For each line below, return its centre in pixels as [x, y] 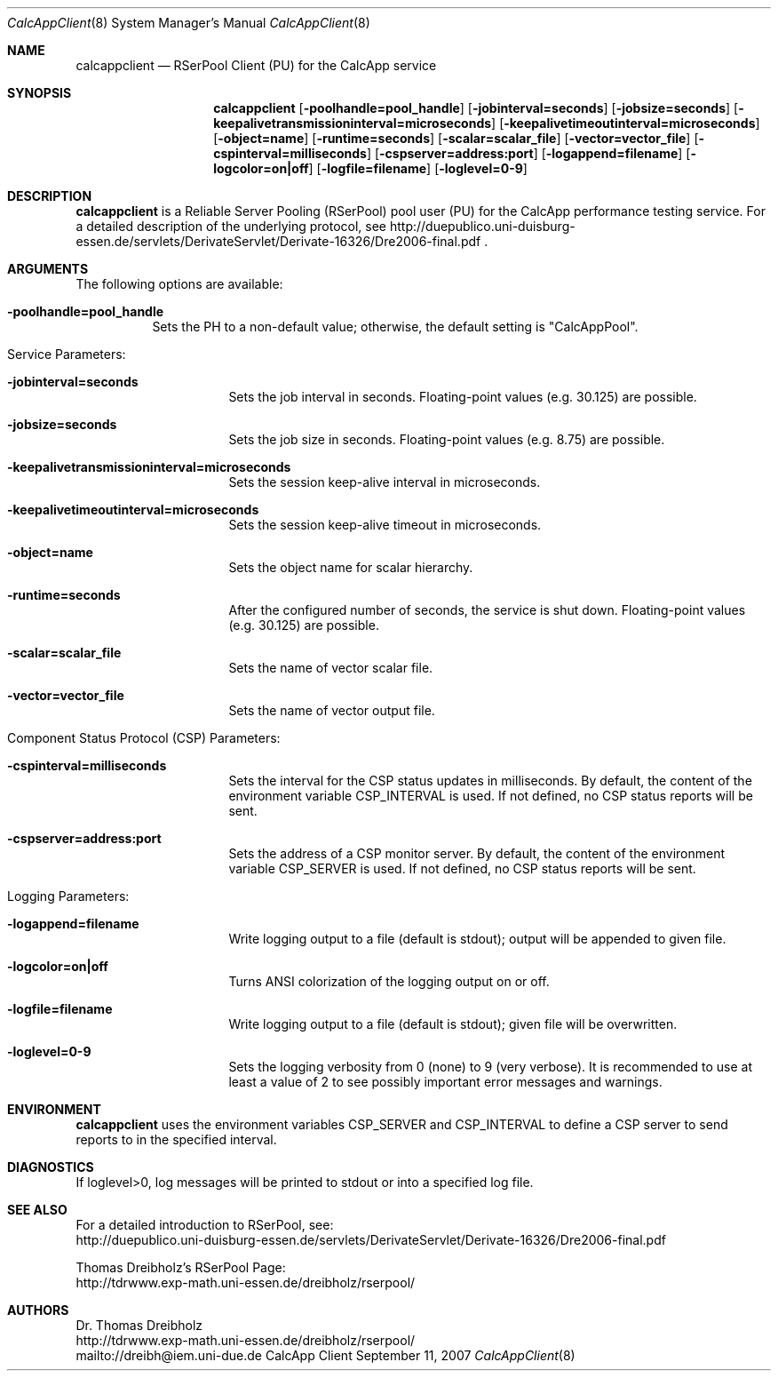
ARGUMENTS [48, 269]
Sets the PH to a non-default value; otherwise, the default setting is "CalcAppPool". [395, 327]
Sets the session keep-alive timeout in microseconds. [385, 525]
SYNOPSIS [40, 93]
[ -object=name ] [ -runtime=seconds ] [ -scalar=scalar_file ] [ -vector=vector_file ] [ [456, 138]
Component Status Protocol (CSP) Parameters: [144, 738]
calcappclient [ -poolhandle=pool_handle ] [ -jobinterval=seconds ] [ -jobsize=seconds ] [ [476, 108]
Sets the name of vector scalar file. [331, 668]
